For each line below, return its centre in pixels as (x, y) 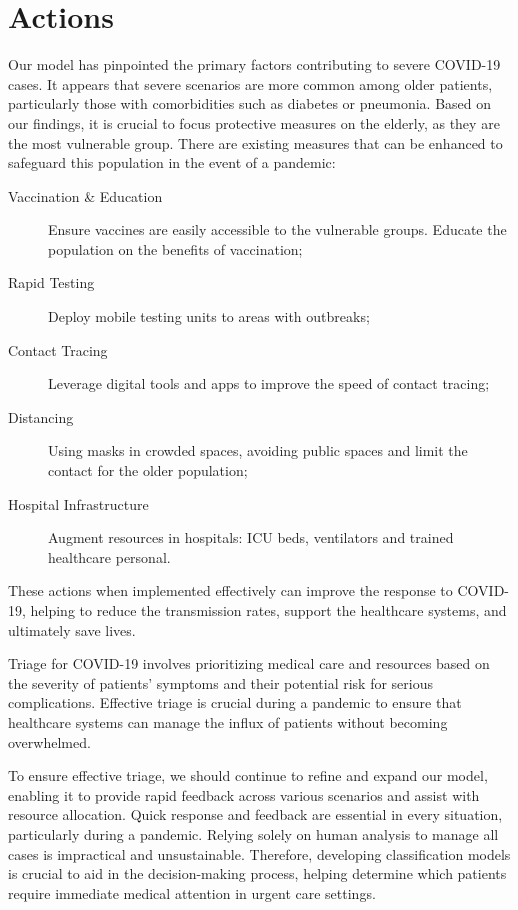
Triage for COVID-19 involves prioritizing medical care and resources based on (249, 663)
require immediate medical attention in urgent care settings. (192, 892)
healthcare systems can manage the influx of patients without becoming (228, 721)
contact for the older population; (148, 470)
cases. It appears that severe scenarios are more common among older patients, (250, 83)
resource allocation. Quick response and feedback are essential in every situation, (255, 814)
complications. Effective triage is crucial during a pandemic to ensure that (235, 702)
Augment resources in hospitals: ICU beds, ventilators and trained (251, 537)
